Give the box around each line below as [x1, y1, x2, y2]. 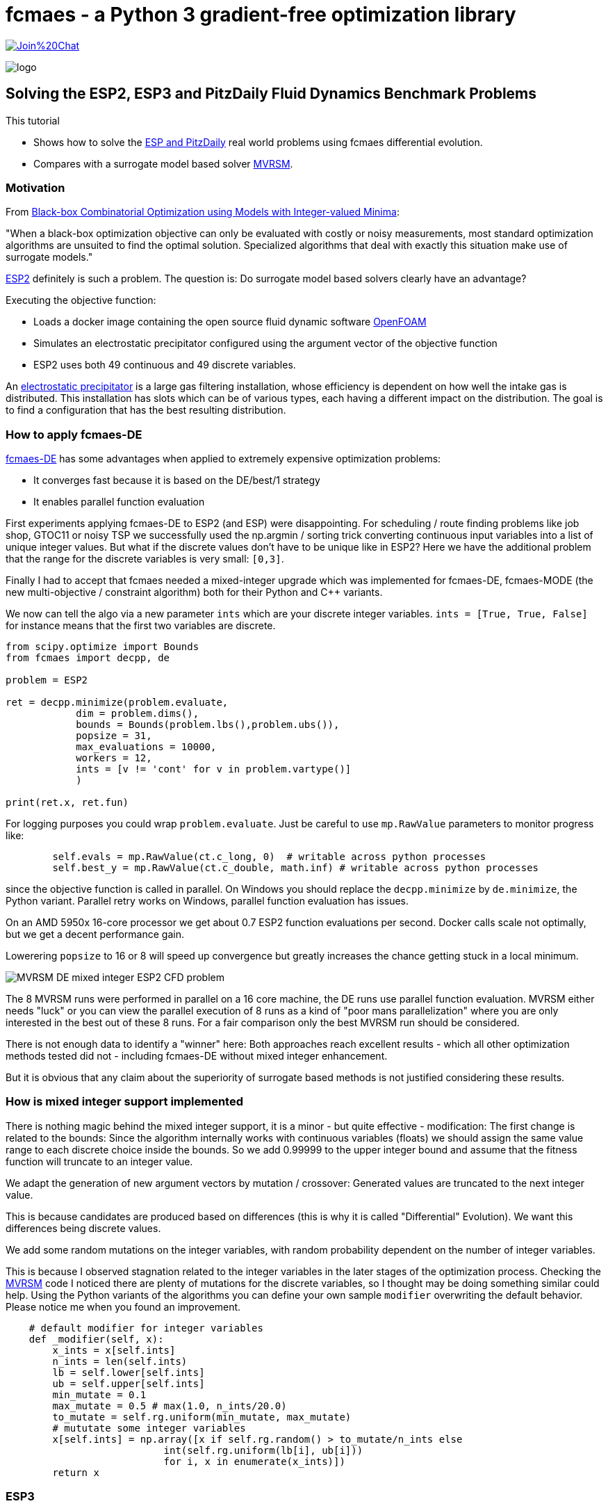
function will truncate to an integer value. [6, 1155, 193, 1167]
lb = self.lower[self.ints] [52, 1366, 205, 1378]
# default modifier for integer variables [28, 1322, 263, 1334]
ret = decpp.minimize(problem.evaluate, [6, 697, 229, 709]
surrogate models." [6, 251, 93, 264]
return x [52, 1466, 99, 1478]
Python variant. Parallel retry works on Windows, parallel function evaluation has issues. [6, 895, 409, 907]
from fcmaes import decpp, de [6, 652, 170, 664]
